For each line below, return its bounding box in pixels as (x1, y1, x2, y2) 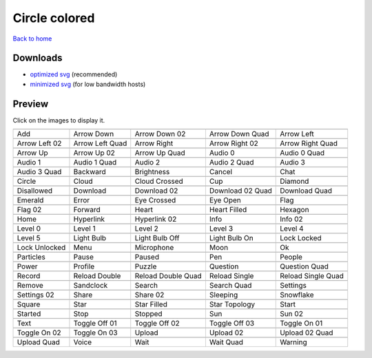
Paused (134, 252, 160, 262)
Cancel (209, 167, 232, 177)
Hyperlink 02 (134, 214, 177, 224)
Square (17, 299, 41, 309)
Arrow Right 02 (209, 138, 258, 148)
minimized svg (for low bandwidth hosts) (30, 80, 146, 88)
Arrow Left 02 (17, 138, 62, 148)
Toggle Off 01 (73, 319, 117, 328)
